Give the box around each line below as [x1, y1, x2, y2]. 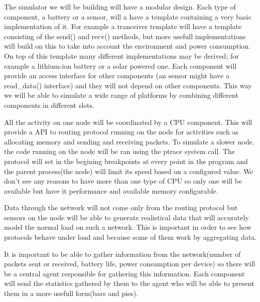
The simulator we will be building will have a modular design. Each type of [4, 2, 236, 12]
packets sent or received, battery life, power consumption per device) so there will [4, 258, 255, 269]
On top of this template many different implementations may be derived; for [4, 50, 239, 61]
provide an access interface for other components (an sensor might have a [4, 70, 229, 81]
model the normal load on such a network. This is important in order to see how [4, 222, 251, 232]
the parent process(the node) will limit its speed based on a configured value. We [4, 166, 253, 176]
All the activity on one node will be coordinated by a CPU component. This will [4, 116, 252, 127]
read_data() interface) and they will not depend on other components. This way [4, 80, 252, 90]
